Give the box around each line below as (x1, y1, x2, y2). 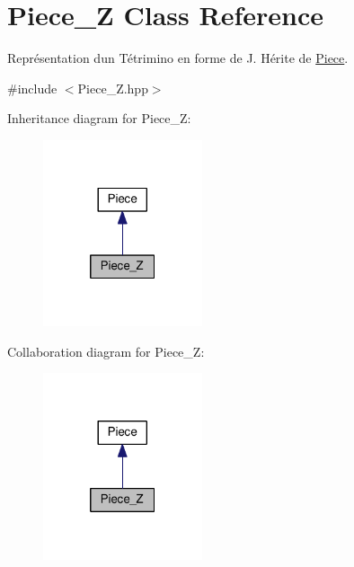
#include (7, 78, 58, 97)
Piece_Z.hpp (77, 78, 148, 97)
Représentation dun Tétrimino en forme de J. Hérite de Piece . (7, 49, 349, 67)
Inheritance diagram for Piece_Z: (7, 109, 191, 128)
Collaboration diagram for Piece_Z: (7, 341, 205, 360)
